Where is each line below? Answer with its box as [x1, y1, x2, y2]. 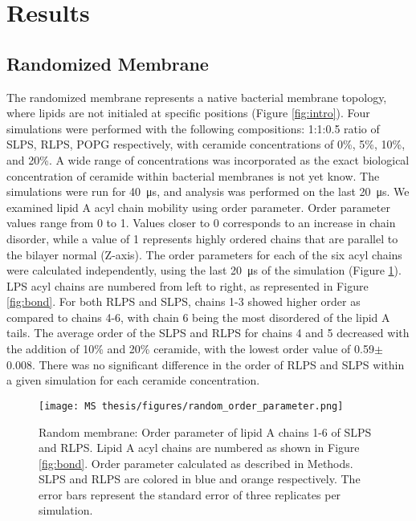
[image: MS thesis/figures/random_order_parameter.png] [39, 400, 344, 412]
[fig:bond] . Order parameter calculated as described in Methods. [39, 454, 353, 471]
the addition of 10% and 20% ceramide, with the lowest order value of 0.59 [6, 340, 374, 357]
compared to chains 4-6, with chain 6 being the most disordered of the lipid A [6, 308, 390, 325]
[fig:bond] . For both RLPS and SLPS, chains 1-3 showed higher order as [6, 293, 361, 310]
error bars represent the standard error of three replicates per [39, 486, 341, 503]
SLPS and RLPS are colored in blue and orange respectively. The [39, 470, 361, 487]
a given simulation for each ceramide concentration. [6, 372, 260, 389]
